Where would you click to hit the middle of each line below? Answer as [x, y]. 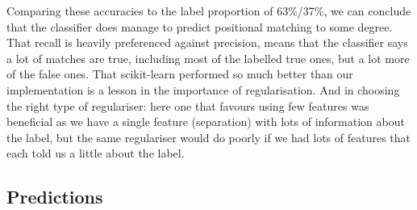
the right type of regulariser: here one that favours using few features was [188, 105]
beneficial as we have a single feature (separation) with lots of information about [206, 122]
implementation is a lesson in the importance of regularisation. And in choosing [203, 89]
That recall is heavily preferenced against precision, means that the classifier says [207, 42]
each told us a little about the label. [96, 153]
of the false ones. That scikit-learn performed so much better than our [180, 74]
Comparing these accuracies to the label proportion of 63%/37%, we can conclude [209, 10]
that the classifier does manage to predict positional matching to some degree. [200, 26]
